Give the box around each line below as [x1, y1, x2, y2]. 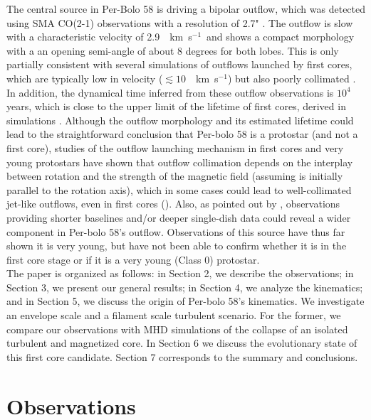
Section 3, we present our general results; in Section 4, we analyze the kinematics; [6, 279, 363, 294]
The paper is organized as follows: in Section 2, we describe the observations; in [6, 266, 354, 281]
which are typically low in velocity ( [6, 70, 163, 85]
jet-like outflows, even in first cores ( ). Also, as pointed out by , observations [6, 196, 340, 211]
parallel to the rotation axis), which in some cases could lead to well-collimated [6, 182, 352, 197]
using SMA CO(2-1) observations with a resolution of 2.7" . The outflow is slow [6, 15, 353, 30]
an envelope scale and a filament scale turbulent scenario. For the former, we [6, 308, 341, 323]
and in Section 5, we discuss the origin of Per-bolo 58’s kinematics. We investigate [6, 294, 365, 308]
